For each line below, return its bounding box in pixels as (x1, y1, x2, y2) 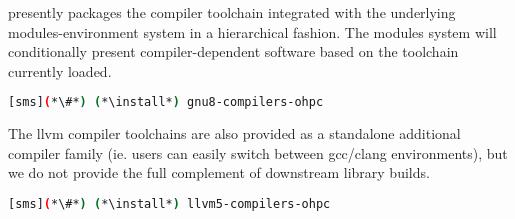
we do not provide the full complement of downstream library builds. (8, 162, 430, 183)
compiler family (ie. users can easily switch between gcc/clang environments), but (8, 142, 508, 163)
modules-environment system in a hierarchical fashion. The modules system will (8, 21, 497, 42)
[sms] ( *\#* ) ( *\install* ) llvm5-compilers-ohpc (8, 197, 331, 212)
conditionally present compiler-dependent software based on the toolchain (8, 41, 459, 62)
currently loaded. (8, 60, 112, 81)
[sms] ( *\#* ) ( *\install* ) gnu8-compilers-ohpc (8, 95, 324, 110)
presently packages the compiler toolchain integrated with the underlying (8, 2, 456, 22)
